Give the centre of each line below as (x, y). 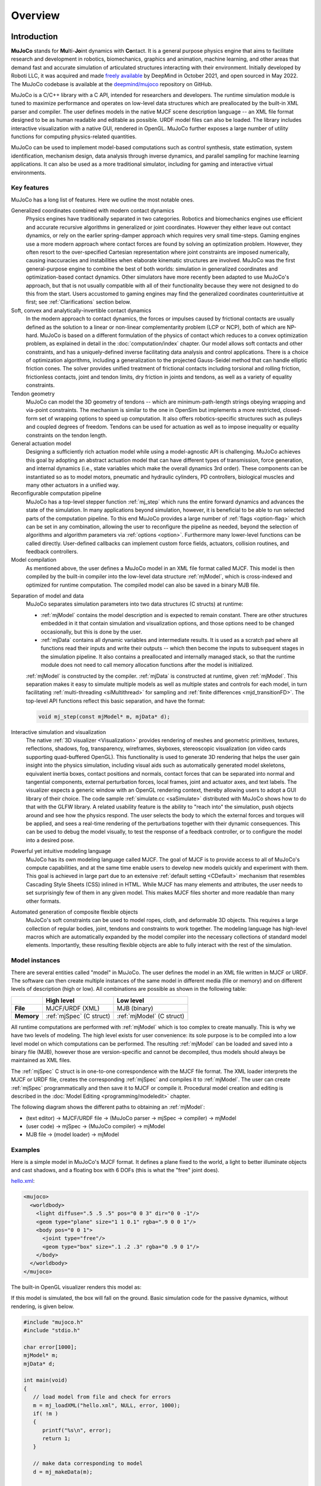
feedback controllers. (52, 552)
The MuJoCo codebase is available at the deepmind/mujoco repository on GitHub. (112, 84)
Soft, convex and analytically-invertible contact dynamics (81, 310)
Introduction (34, 37)
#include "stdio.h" (52, 1331)
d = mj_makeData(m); (63, 1472)
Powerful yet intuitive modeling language (61, 851)
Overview (35, 15)
